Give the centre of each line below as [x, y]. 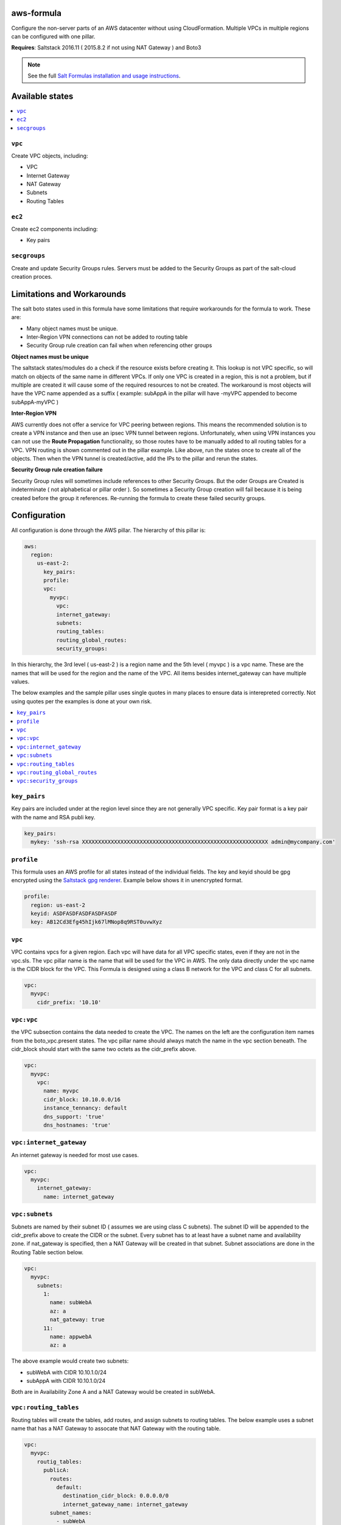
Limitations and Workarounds [69, 294]
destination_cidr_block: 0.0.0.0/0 [115, 1496]
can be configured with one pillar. [53, 36]
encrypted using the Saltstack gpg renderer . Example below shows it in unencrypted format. [127, 880]
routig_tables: [59, 1462]
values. [20, 681]
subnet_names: [71, 1513]
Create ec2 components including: [54, 229]
